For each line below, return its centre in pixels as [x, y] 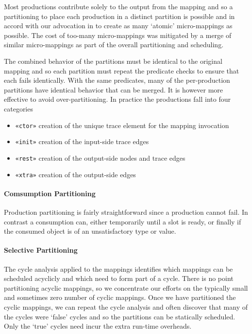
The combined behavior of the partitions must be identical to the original [113, 61]
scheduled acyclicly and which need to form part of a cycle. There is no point [119, 278]
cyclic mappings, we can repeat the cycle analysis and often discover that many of [126, 306]
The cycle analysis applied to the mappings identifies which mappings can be [118, 269]
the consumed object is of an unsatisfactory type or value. [90, 231]
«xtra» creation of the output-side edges [76, 174]
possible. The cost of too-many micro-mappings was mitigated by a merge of [118, 35]
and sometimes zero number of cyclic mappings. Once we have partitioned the [120, 297]
